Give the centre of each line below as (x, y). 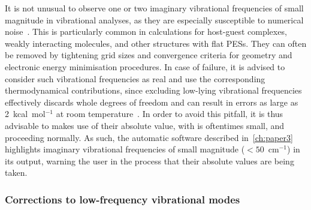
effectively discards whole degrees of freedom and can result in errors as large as (152, 102)
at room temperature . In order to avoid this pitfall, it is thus (170, 114)
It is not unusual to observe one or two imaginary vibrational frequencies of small (154, 8)
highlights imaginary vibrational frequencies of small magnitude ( (125, 149)
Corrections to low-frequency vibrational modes (123, 199)
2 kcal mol (25, 114)
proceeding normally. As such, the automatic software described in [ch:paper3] (149, 137)
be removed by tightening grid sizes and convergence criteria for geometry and (149, 55)
